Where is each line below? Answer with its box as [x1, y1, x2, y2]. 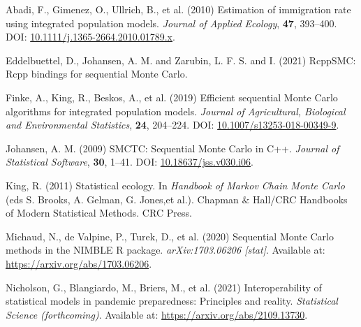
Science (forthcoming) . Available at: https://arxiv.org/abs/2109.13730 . [6, 307, 308, 321]
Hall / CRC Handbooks [253, 191, 348, 206]
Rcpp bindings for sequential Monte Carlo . [6, 66, 188, 81]
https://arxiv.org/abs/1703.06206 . [6, 256, 152, 270]
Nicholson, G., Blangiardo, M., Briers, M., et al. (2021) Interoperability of [6, 279, 322, 294]
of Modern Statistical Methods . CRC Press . [6, 205, 192, 220]
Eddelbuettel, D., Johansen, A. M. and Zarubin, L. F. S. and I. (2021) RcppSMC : [6, 52, 356, 67]
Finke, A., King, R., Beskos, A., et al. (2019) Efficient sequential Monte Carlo [6, 89, 338, 104]
